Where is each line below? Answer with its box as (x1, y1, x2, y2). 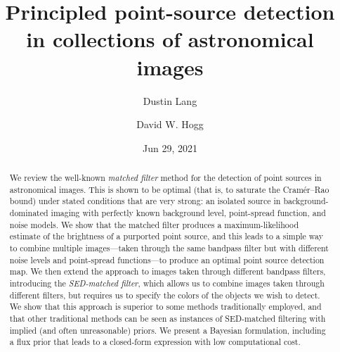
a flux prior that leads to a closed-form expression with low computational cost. (9, 336, 301, 348)
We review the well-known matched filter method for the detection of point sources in (9, 172, 322, 184)
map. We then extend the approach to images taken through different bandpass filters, (9, 265, 326, 277)
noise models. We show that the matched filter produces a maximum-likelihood (9, 218, 299, 230)
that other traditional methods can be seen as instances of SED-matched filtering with (9, 312, 326, 324)
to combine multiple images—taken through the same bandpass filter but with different (9, 242, 329, 254)
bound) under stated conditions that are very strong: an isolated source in (9, 195, 281, 207)
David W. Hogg (136, 117, 204, 132)
